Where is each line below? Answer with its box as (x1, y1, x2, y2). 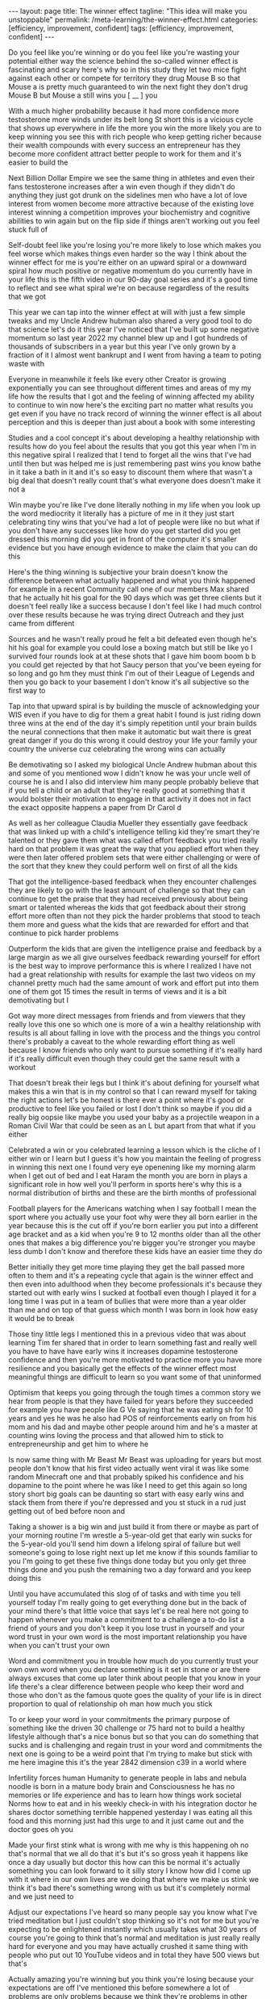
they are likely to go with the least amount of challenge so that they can (8, 885, 246, 895)
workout (8, 1063, 36, 1072)
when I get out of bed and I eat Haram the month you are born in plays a (8, 1171, 248, 1180)
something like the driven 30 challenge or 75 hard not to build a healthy (8, 1723, 246, 1733)
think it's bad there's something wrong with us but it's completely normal (8, 1883, 251, 1892)
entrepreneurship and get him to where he (8, 1439, 149, 1449)
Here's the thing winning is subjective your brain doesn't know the (8, 567, 228, 576)
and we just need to (8, 1892, 74, 1901)
